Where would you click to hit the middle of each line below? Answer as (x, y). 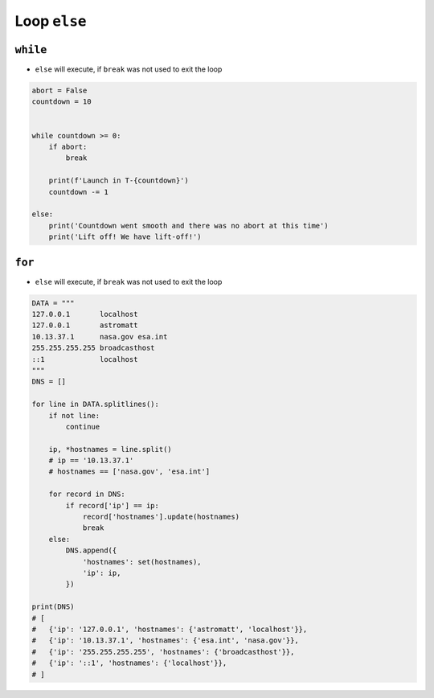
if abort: (68, 147)
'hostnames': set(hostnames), (142, 562)
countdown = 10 (61, 102)
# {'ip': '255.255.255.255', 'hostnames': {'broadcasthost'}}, (163, 652)
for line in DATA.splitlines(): (96, 404)
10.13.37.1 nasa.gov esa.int (100, 337)
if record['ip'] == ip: (113, 505)
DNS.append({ (91, 550)
